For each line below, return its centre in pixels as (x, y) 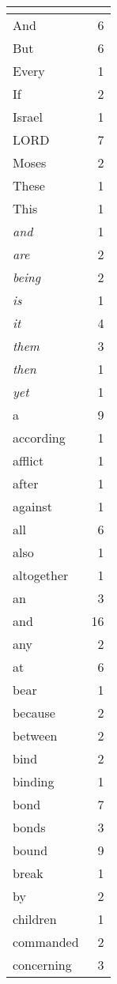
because (34, 713)
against (32, 506)
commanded (46, 942)
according (39, 437)
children (35, 919)
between (35, 735)
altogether (41, 575)
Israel (28, 117)
